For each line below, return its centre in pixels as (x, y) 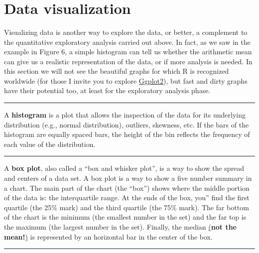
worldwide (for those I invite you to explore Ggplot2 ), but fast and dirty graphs (126, 80)
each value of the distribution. (50, 144)
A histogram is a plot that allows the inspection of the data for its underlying (125, 115)
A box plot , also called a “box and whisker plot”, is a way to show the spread (124, 168)
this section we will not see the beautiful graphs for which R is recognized (117, 71)
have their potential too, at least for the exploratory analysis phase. (107, 90)
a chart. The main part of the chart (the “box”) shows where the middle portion (127, 188)
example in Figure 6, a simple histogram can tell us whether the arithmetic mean (128, 52)
